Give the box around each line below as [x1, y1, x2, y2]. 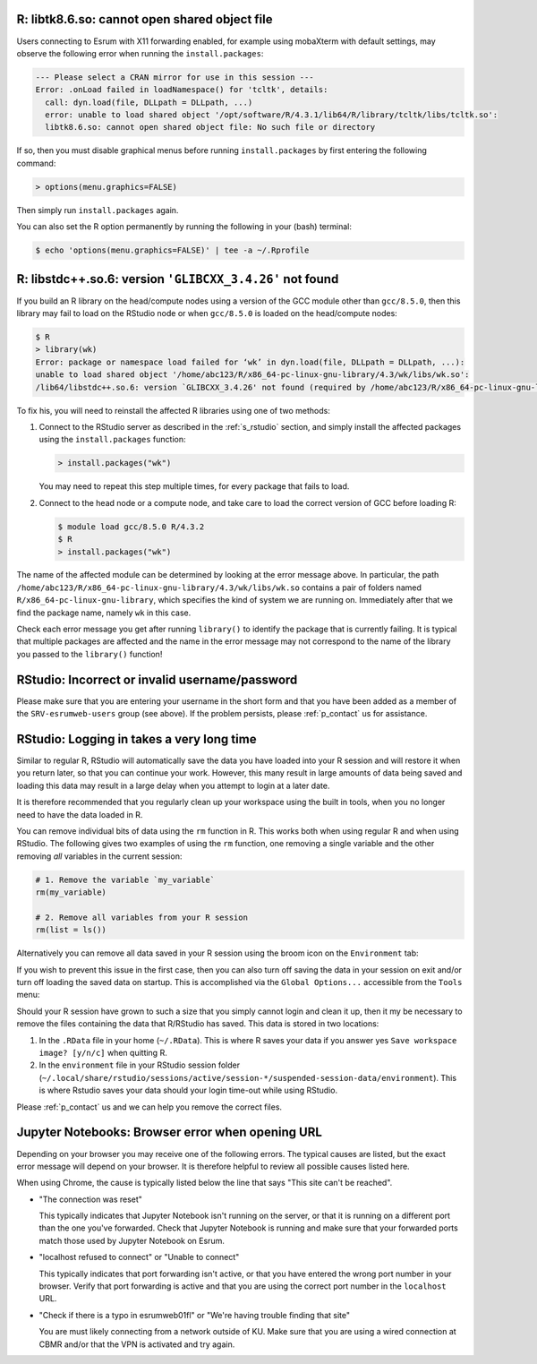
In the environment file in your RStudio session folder [38, 1059, 241, 1070]
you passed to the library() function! [16, 648, 163, 659]
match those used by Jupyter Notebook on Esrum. [38, 1235, 226, 1246]
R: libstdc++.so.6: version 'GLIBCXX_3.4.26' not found [16, 271, 339, 287]
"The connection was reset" [38, 1194, 143, 1205]
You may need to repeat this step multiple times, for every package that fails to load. [38, 481, 350, 492]
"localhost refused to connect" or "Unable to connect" [38, 1252, 240, 1263]
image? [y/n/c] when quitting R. [38, 1048, 167, 1059]
